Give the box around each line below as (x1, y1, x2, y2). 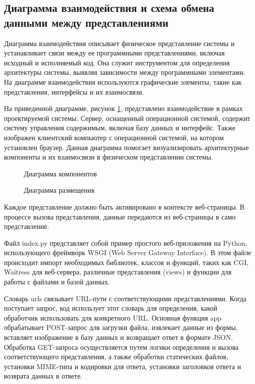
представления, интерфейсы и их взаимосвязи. (4, 86, 144, 97)
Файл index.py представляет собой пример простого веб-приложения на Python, (4, 237, 248, 248)
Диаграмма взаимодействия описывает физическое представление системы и (4, 38, 235, 48)
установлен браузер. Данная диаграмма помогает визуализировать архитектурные (4, 142, 249, 152)
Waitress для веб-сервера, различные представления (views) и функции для (4, 267, 232, 277)
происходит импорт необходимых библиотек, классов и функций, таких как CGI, (4, 257, 249, 267)
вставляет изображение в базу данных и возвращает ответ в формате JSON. (4, 332, 233, 342)
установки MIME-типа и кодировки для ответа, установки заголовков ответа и (4, 361, 241, 371)
